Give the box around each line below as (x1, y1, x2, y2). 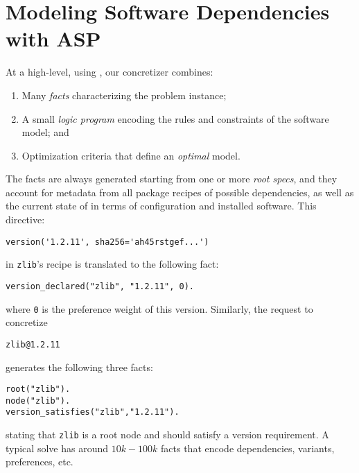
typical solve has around (6, 440, 108, 455)
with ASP (6, 24, 101, 53)
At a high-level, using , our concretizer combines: (6, 64, 213, 79)
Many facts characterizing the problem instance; (21, 87, 227, 102)
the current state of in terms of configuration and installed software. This (6, 198, 317, 213)
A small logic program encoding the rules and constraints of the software (21, 111, 329, 126)
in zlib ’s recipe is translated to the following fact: (6, 257, 219, 271)
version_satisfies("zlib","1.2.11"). (6, 407, 179, 418)
